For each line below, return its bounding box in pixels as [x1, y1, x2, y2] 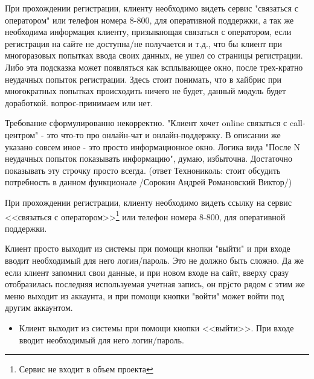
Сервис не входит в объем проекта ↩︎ [19, 363, 153, 375]
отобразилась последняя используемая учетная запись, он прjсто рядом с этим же [5, 278, 305, 290]
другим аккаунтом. [5, 301, 73, 314]
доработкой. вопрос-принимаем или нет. [5, 96, 153, 109]
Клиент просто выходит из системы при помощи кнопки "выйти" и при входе [5, 242, 290, 255]
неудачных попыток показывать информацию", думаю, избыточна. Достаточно [5, 152, 293, 165]
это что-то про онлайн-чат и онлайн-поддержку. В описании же [46, 128, 281, 141]
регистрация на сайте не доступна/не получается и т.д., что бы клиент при [5, 37, 282, 49]
